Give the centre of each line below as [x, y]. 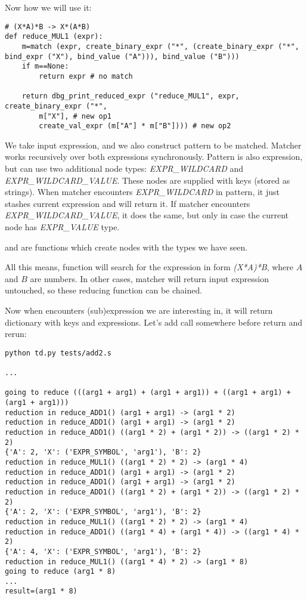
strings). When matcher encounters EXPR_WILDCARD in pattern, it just [142, 192]
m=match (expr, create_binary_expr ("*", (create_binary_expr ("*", [160, 46]
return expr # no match [86, 76]
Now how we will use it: [48, 7]
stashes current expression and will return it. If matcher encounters [128, 203]
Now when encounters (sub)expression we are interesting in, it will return [139, 310]
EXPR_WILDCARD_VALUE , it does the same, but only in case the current [147, 215]
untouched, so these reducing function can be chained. [104, 290]
